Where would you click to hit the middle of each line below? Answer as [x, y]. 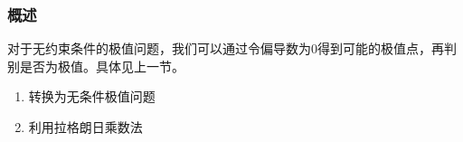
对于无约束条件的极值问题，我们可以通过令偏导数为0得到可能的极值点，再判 [232, 48]
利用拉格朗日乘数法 [85, 127]
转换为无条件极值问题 [92, 96]
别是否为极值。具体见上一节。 [96, 66]
